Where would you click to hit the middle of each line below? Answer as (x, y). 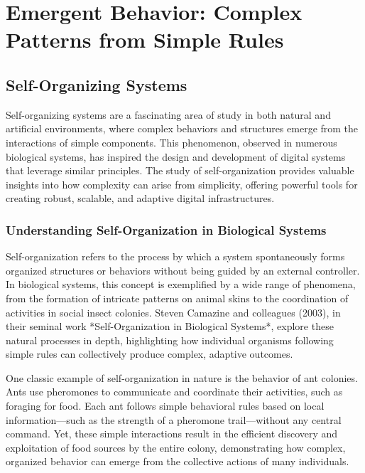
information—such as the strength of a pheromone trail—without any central (174, 419)
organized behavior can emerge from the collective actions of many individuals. (178, 461)
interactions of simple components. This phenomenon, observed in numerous (171, 142)
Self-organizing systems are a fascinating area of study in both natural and (168, 114)
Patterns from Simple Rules (145, 39)
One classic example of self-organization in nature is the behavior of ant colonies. (182, 377)
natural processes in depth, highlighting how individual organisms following (170, 340)
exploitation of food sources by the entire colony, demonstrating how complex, (176, 447)
